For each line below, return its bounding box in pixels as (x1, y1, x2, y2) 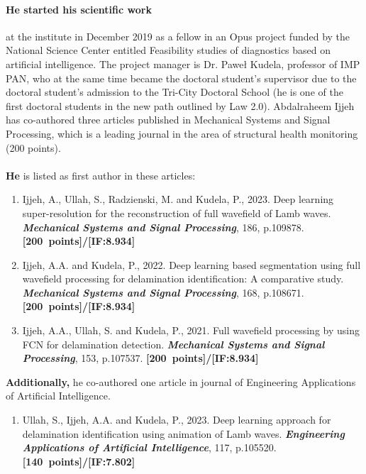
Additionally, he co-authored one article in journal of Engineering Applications (6, 374, 356, 389)
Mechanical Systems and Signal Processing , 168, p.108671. (22, 285, 304, 299)
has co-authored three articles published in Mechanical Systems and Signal (6, 112, 331, 127)
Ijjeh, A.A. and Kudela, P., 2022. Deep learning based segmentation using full (22, 257, 361, 272)
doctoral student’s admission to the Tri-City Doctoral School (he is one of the (6, 84, 343, 99)
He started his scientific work (6, 1, 152, 16)
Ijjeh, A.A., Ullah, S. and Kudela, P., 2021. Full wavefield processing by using (22, 323, 360, 338)
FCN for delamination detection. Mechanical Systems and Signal (22, 336, 325, 351)
